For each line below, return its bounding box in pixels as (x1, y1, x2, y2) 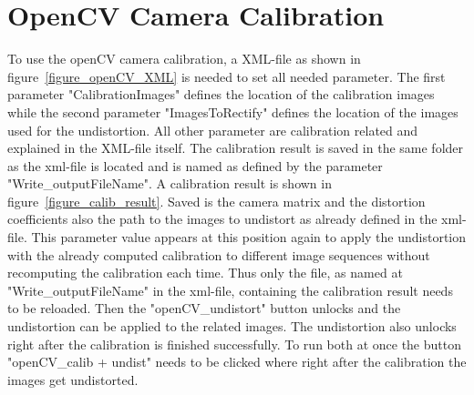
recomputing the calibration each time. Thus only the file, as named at (7, 263, 403, 282)
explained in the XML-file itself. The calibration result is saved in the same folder (7, 138, 464, 157)
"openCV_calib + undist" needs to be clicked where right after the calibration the (7, 352, 467, 371)
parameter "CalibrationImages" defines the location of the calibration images (7, 85, 435, 104)
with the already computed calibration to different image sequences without (7, 245, 430, 264)
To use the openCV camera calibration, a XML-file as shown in (7, 49, 361, 68)
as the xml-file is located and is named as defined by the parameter (7, 156, 383, 175)
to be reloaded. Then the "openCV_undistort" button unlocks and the (7, 299, 401, 318)
